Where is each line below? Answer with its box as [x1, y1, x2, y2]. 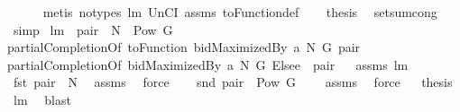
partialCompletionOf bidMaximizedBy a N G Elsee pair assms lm [7, 55, 409, 73]
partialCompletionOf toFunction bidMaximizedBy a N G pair [7, 38, 361, 56]
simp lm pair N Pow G [13, 20, 173, 39]
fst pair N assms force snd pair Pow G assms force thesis [13, 73, 453, 91]
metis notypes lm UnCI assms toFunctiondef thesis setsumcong [42, 3, 437, 21]
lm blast [13, 90, 71, 108]
